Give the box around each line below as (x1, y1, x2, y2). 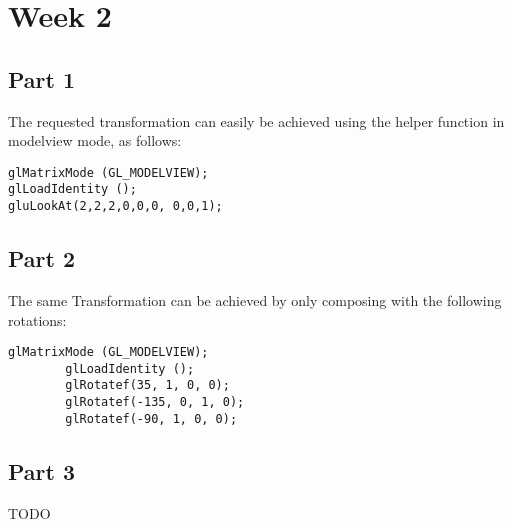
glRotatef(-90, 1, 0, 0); (65, 411, 238, 426)
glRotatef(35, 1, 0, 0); (65, 378, 230, 393)
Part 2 (8, 243, 76, 274)
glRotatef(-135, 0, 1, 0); (65, 395, 245, 410)
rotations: (8, 309, 67, 330)
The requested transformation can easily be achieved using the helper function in (8, 110, 505, 131)
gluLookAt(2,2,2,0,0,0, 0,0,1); (8, 199, 223, 214)
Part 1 (8, 63, 76, 94)
